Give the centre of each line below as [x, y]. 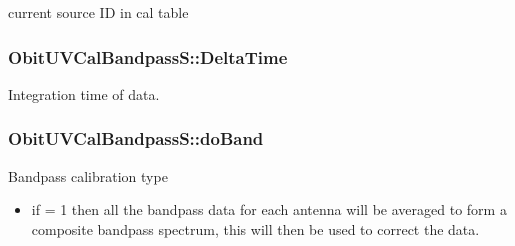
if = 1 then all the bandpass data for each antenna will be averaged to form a [269, 209]
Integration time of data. [84, 93]
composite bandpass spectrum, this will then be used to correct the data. [255, 228]
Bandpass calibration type [88, 175]
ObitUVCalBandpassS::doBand [136, 138]
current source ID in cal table [98, 12]
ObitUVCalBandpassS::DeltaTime [148, 56]
